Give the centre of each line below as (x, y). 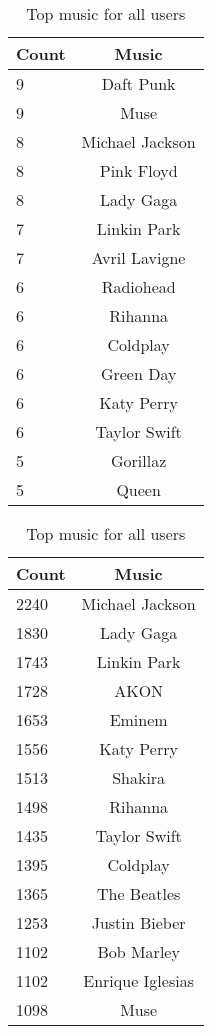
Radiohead (138, 286)
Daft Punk (138, 83)
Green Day (138, 373)
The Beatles (138, 893)
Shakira (139, 777)
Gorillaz (139, 460)
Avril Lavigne (138, 257)
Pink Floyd (138, 170)
